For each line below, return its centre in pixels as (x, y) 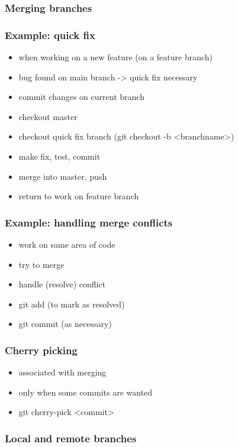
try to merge (41, 264)
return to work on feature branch (79, 196)
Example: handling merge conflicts (89, 222)
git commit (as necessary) (65, 324)
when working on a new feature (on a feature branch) (116, 57)
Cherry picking (41, 350)
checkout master (48, 116)
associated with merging (62, 372)
